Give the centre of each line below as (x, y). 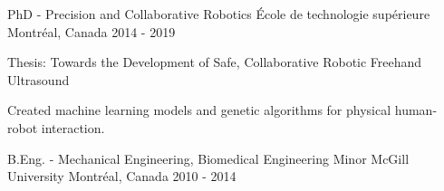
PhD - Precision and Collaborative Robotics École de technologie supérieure (219, 14)
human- (416, 110)
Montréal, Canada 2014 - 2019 (92, 31)
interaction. (73, 127)
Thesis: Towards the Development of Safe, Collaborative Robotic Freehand (215, 62)
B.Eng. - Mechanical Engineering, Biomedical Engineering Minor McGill (208, 158)
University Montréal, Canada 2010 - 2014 (122, 176)
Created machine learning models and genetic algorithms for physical (199, 110)
